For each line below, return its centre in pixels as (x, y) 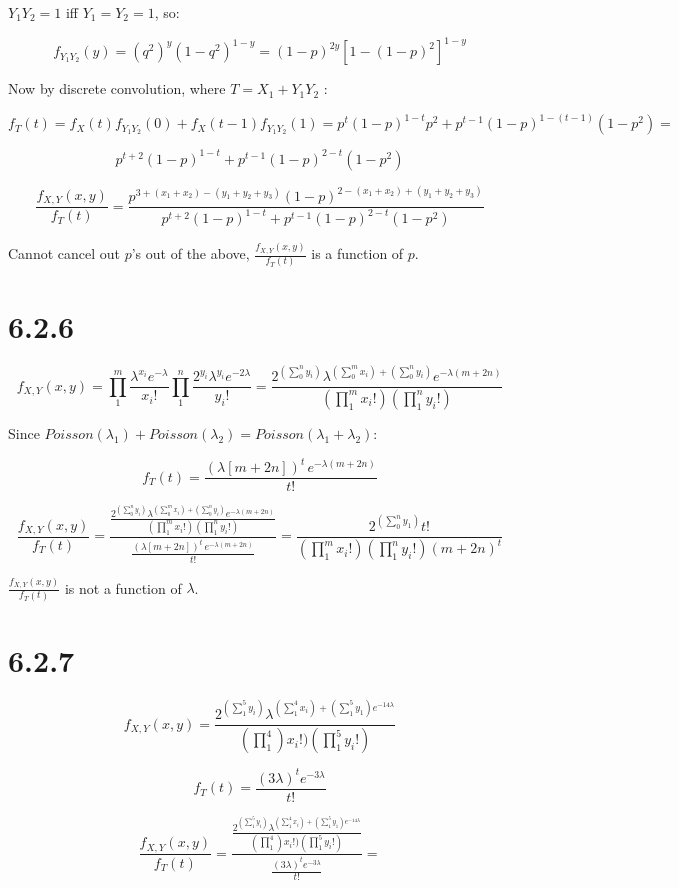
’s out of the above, (190, 253)
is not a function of (123, 587)
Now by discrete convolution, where (117, 88)
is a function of (357, 253)
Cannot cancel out (64, 253)
